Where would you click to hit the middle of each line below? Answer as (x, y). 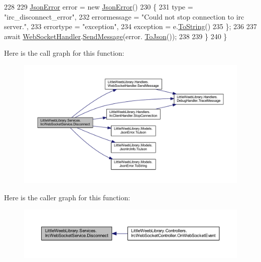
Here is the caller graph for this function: (67, 197)
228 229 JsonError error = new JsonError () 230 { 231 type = (99, 7)
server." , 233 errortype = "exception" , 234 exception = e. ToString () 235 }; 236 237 (130, 26)
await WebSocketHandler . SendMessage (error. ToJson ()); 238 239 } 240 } (116, 36)
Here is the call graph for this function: (64, 53)
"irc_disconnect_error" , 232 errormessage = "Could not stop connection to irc (124, 16)
